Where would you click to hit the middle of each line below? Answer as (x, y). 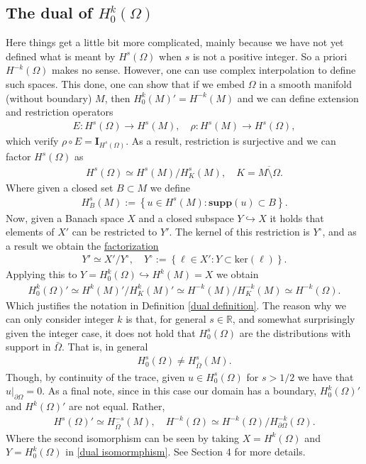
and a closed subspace (186, 217)
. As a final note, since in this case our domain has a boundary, (179, 391)
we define (170, 187)
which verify (32, 141)
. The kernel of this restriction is (239, 232)
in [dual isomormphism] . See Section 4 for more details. (185, 452)
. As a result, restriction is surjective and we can (231, 141)
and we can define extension (298, 98)
